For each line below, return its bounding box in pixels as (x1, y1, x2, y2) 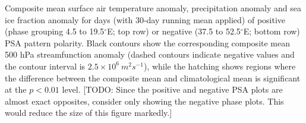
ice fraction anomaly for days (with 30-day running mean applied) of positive (5, 13, 286, 26)
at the (5, 83, 27, 96)
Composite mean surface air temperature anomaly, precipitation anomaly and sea (5, 2, 301, 14)
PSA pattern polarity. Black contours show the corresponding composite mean (5, 36, 291, 49)
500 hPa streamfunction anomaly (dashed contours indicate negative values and (5, 48, 295, 61)
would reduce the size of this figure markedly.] (5, 106, 172, 119)
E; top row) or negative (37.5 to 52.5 (107, 25, 241, 37)
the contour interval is (5, 59, 86, 72)
